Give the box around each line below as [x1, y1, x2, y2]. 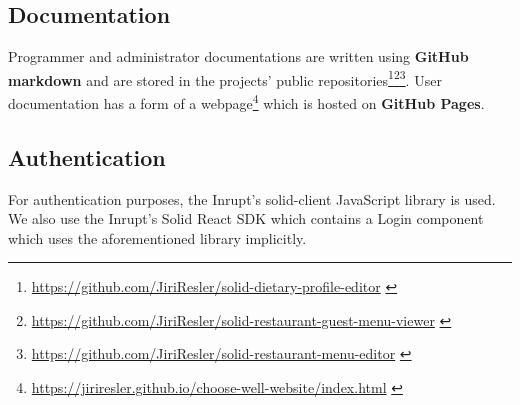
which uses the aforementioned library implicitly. [8, 227, 307, 248]
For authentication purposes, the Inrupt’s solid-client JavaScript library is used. [8, 188, 496, 209]
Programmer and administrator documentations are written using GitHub [8, 46, 469, 67]
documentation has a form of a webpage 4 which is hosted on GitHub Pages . [8, 90, 485, 113]
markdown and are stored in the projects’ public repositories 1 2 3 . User [8, 66, 442, 90]
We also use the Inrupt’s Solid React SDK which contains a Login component [8, 208, 484, 229]
